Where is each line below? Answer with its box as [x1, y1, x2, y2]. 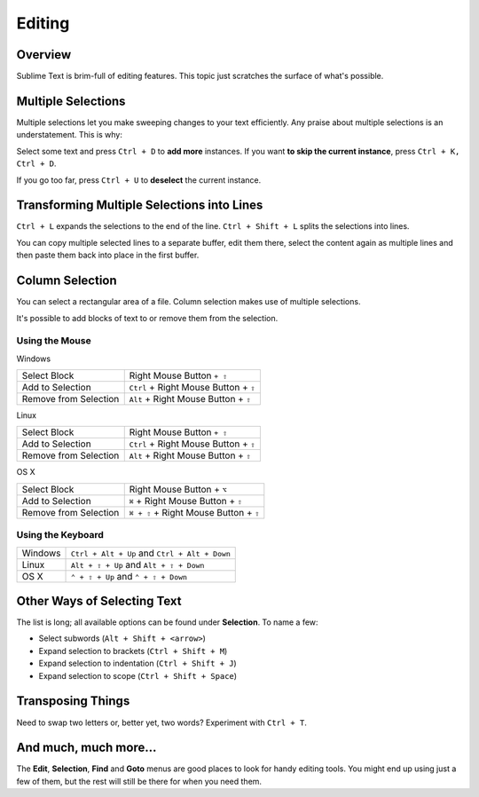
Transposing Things [16, 693, 130, 709]
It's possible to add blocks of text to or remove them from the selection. [16, 312, 279, 323]
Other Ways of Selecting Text [16, 594, 182, 608]
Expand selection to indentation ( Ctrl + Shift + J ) [38, 658, 237, 669]
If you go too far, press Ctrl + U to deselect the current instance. [16, 174, 262, 185]
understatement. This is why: [16, 130, 123, 140]
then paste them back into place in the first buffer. [16, 249, 200, 261]
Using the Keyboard [16, 529, 104, 541]
